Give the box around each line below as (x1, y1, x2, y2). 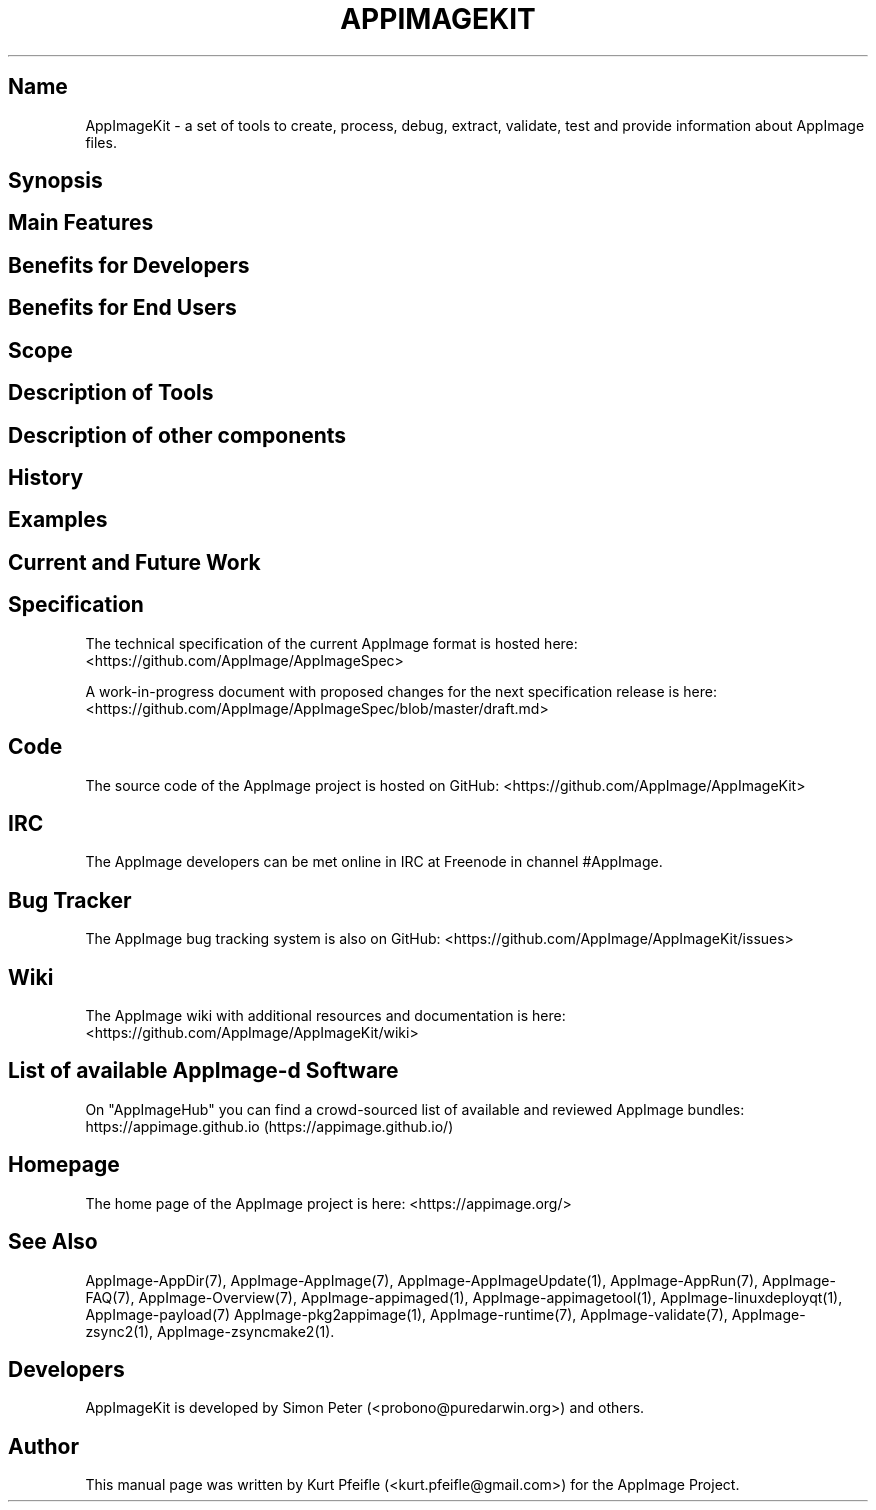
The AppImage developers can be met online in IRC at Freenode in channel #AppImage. (85, 853, 663, 871)
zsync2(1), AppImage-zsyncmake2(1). (85, 1322, 335, 1340)
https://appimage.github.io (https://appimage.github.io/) (85, 1117, 454, 1135)
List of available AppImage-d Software (8, 1058, 399, 1084)
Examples (8, 507, 108, 533)
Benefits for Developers (8, 252, 250, 278)
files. (85, 133, 117, 151)
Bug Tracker (8, 887, 132, 913)
